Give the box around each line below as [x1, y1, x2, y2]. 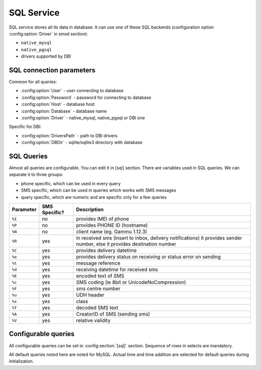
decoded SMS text [76, 305, 118, 311]
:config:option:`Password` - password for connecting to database [21, 95, 152, 100]
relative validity [76, 317, 111, 323]
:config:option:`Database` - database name [21, 108, 107, 114]
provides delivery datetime [76, 247, 137, 254]
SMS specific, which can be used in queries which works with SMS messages [21, 187, 176, 193]
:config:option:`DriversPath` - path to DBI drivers [21, 132, 118, 138]
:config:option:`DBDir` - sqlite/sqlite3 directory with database [21, 140, 143, 145]
